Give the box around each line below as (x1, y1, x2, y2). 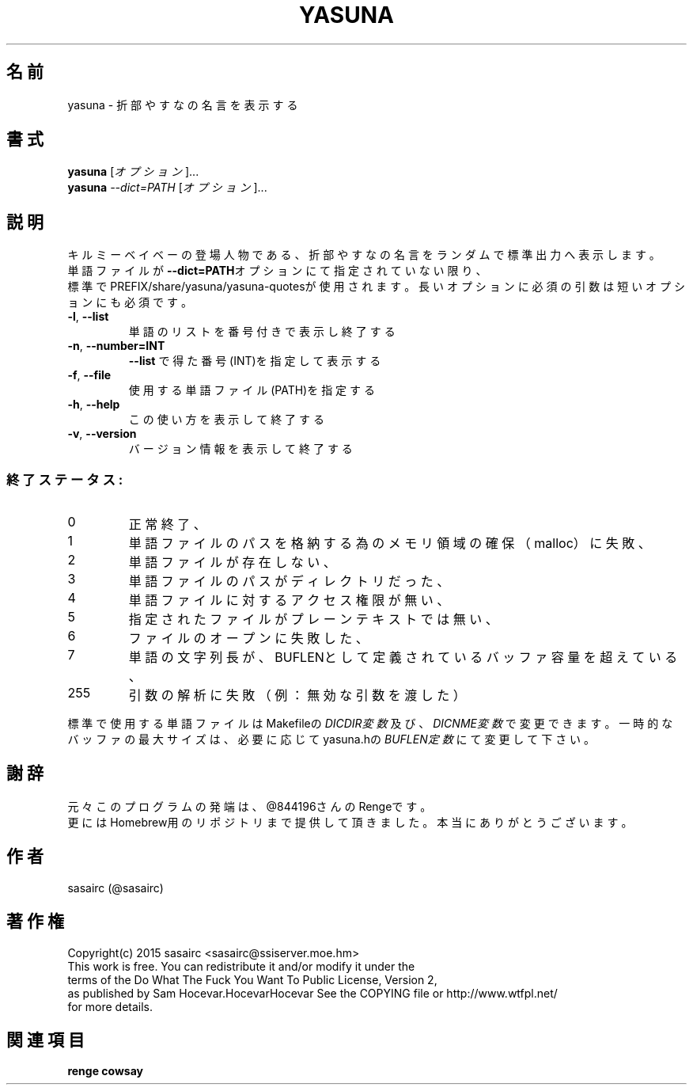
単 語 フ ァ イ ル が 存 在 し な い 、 (128, 554, 336, 571)
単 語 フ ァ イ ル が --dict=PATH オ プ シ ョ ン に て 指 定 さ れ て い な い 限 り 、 (67, 264, 487, 278)
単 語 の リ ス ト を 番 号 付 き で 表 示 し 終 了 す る (128, 325, 396, 339)
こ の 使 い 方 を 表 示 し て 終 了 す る (128, 412, 324, 427)
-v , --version (67, 427, 137, 441)
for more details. (67, 999, 153, 1013)
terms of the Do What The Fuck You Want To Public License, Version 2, (67, 972, 437, 986)
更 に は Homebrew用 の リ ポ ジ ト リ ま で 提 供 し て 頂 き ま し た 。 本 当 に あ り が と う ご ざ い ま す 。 (67, 815, 633, 829)
